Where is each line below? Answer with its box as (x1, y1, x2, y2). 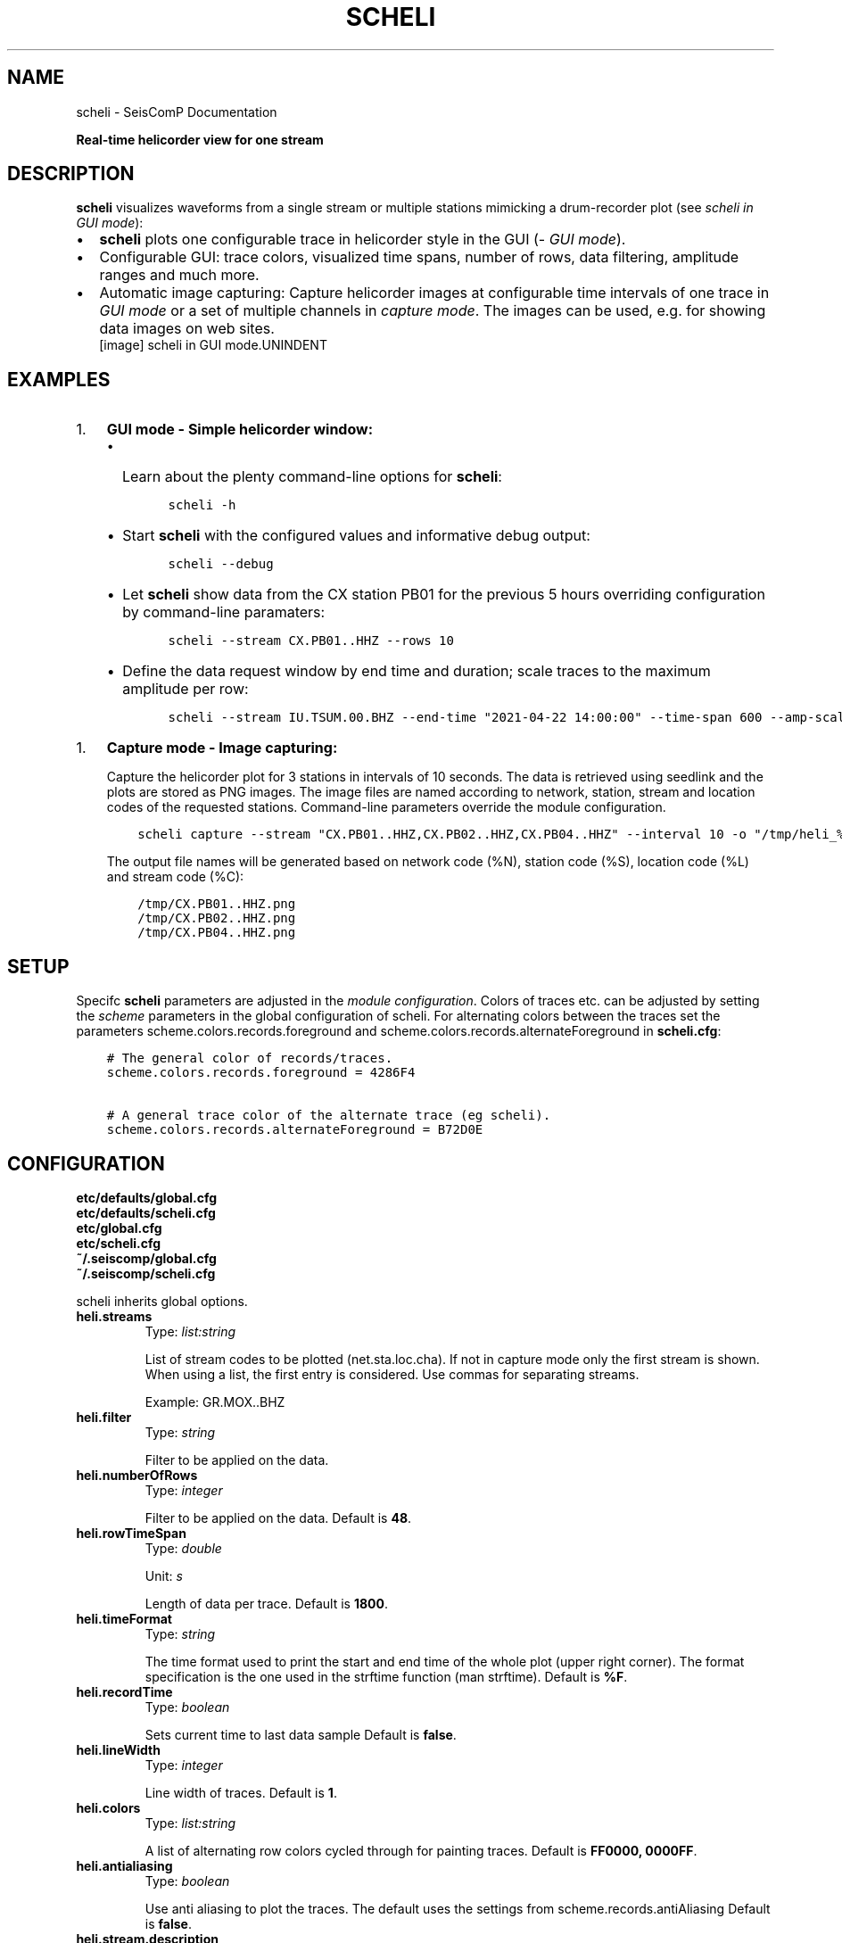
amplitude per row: (122, 680, 249, 699)
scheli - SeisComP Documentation (76, 103, 277, 120)
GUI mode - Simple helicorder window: (106, 420, 373, 439)
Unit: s (144, 1567, 183, 1583)
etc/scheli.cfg (76, 1235, 161, 1251)
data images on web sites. (99, 319, 275, 338)
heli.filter (76, 1409, 132, 1425)
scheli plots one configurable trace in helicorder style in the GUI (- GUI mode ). (99, 230, 626, 249)
